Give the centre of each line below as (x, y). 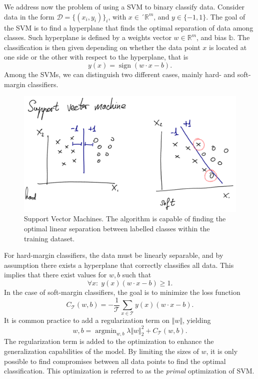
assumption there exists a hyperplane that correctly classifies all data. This (119, 265)
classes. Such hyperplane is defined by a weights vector (88, 37)
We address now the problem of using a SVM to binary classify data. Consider (124, 7)
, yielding (197, 320)
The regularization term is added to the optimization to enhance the (109, 341)
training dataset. (49, 238)
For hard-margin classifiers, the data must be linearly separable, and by (114, 255)
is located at (228, 47)
